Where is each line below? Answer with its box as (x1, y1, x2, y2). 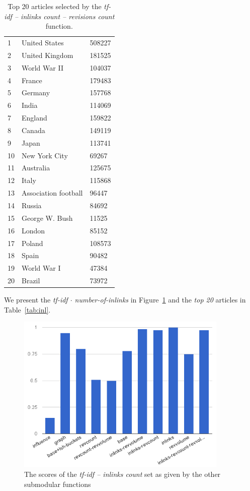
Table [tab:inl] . (4, 304, 51, 315)
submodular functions (24, 478, 91, 489)
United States (22, 37, 64, 48)
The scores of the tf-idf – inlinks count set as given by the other (24, 469, 221, 479)
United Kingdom (22, 49, 73, 60)
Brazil (22, 275, 40, 286)
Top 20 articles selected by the (8, 1, 102, 11)
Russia (22, 200, 42, 210)
